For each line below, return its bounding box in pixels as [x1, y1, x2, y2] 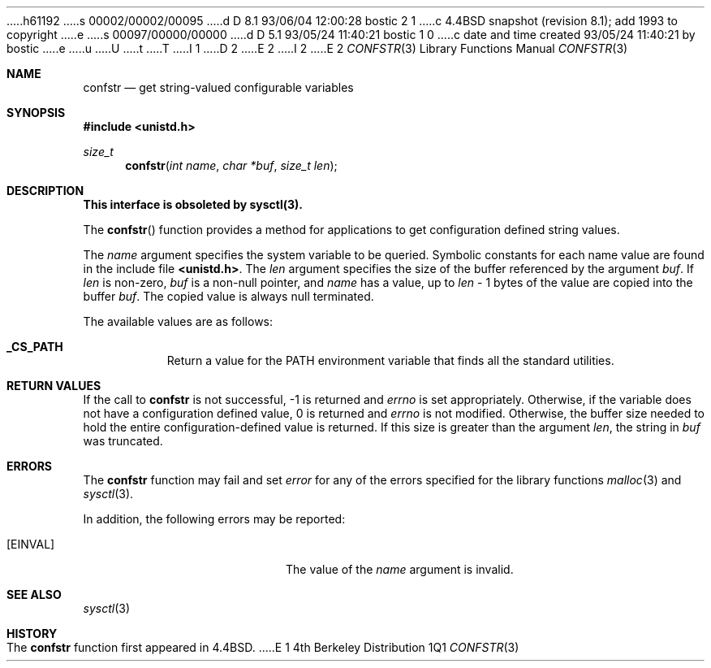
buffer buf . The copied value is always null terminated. [83, 289, 374, 303]
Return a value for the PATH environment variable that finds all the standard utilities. [166, 354, 614, 367]
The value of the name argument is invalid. [286, 562, 514, 576]
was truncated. [83, 434, 163, 448]
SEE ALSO [6, 588, 62, 601]
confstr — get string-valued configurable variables [83, 80, 354, 94]
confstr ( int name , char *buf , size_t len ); [125, 158, 338, 172]
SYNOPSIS [6, 106, 66, 119]
